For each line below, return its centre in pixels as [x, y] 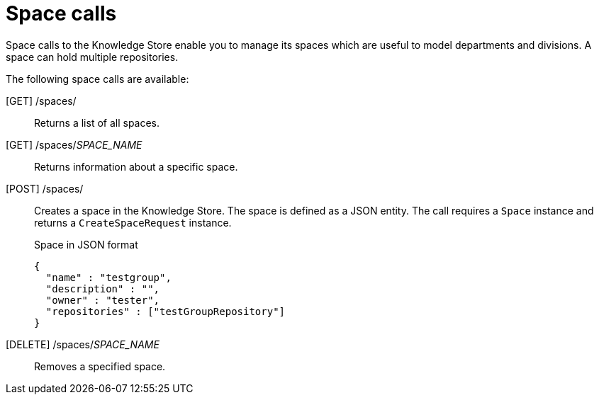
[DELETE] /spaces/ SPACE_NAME [83, 344]
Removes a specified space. [100, 366]
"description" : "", [103, 288]
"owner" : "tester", [103, 300]
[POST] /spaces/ [45, 188]
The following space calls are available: [97, 79]
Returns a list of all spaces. [97, 122]
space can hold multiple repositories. [92, 57]
